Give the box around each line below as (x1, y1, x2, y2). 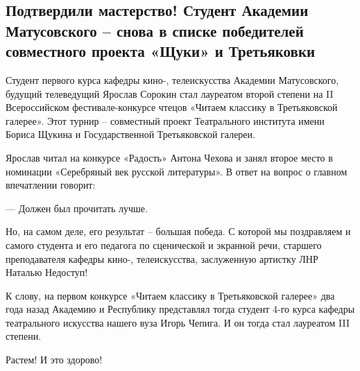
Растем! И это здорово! (6, 352, 103, 367)
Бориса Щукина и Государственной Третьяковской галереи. (6, 127, 255, 141)
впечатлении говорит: (6, 178, 96, 192)
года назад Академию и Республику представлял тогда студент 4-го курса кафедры (6, 302, 355, 316)
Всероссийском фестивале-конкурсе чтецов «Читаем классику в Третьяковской (6, 100, 338, 114)
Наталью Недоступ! (6, 265, 88, 279)
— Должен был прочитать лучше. (6, 200, 148, 215)
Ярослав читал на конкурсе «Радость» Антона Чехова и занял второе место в (6, 150, 333, 164)
